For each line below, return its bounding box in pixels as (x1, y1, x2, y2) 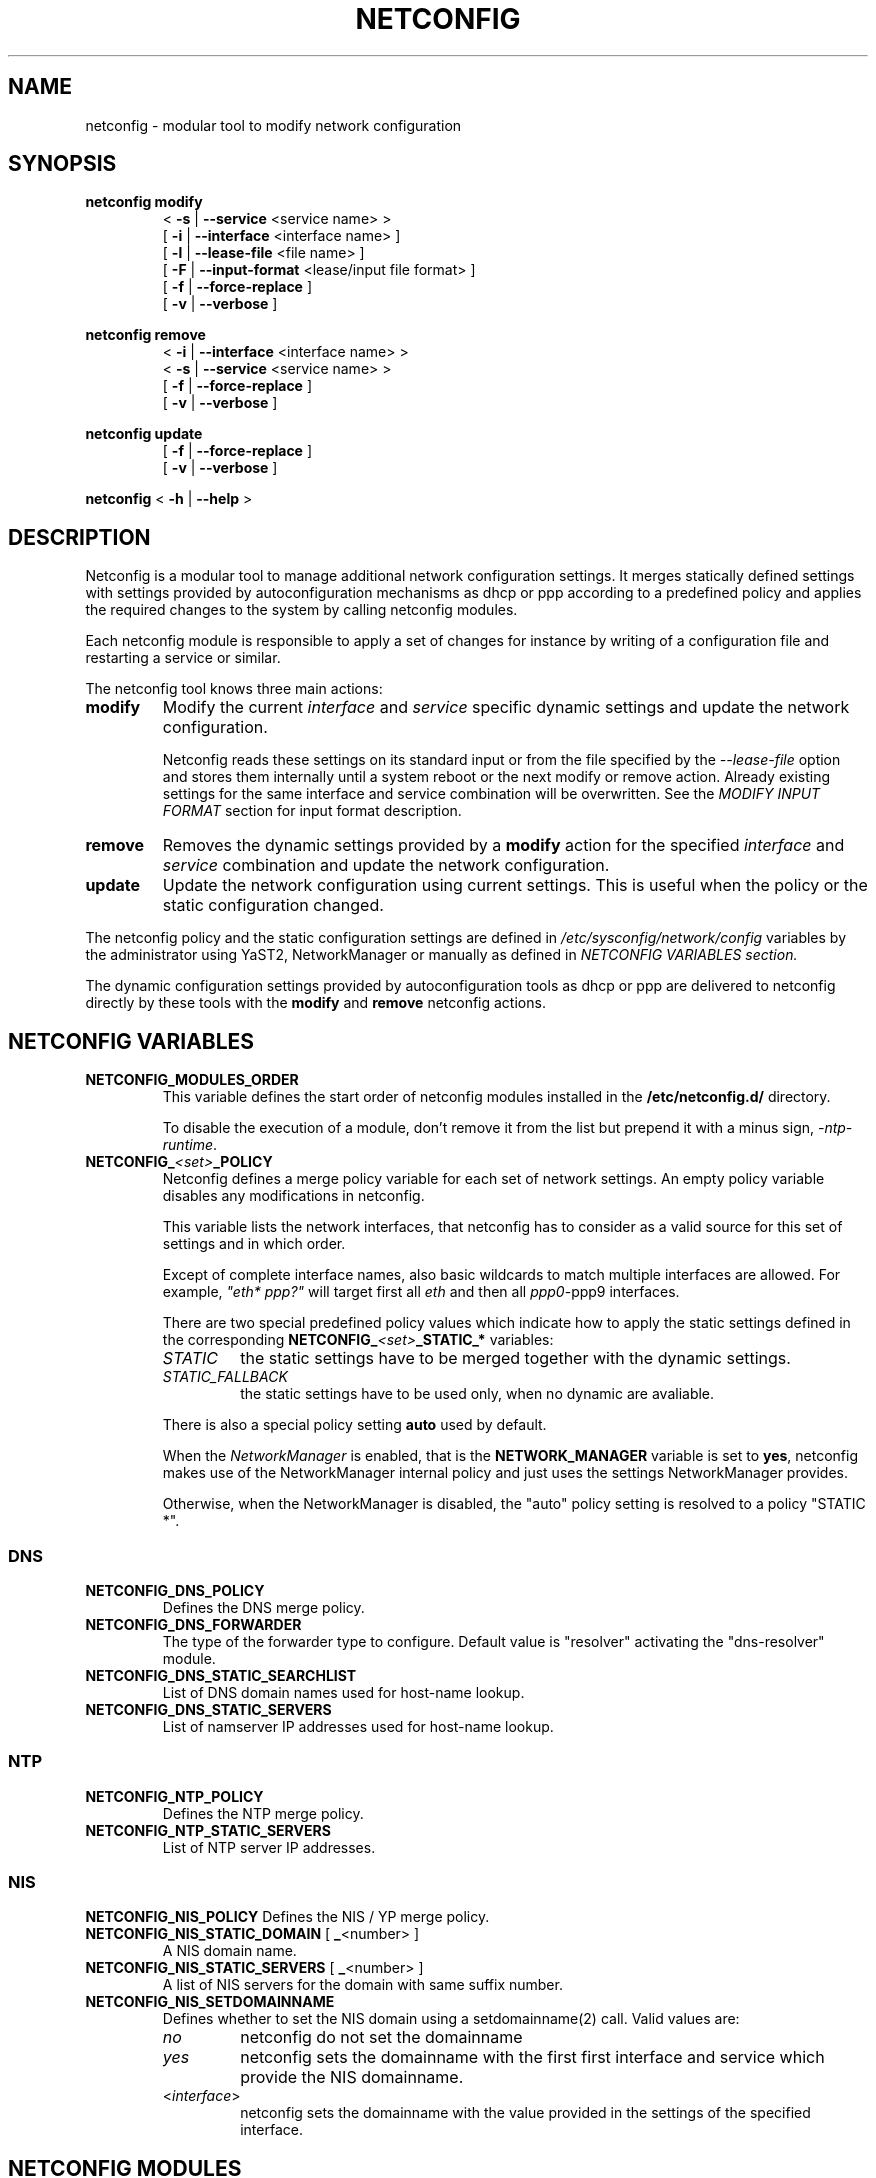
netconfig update (85, 425, 203, 443)
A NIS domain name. (162, 1942, 297, 1960)
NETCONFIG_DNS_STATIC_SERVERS (85, 1700, 332, 1718)
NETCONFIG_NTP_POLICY (85, 1787, 264, 1805)
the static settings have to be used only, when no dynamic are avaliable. (240, 1385, 715, 1403)
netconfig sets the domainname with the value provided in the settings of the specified (240, 2104, 811, 2122)
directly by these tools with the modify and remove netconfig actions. (85, 994, 546, 1012)
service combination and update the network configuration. (162, 855, 610, 876)
